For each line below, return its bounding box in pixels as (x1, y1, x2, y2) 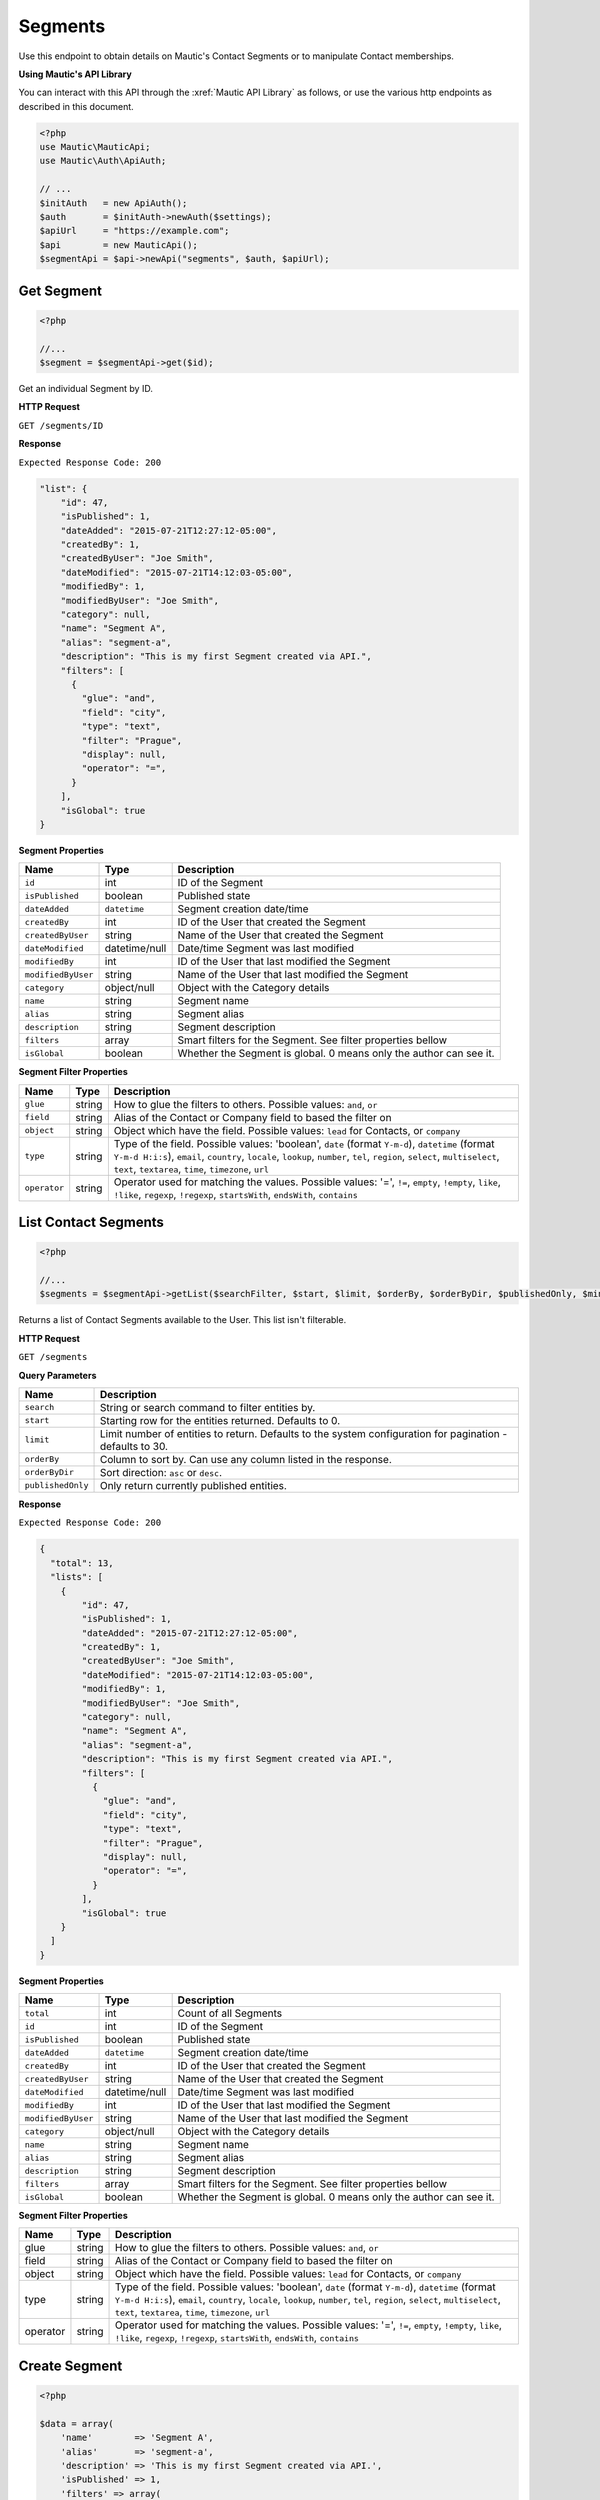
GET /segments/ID (18, 420, 104, 431)
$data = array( (39, 2418, 114, 2429)
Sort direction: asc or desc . (99, 1465, 223, 1479)
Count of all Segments (177, 2006, 283, 2020)
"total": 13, (50, 1557, 114, 1569)
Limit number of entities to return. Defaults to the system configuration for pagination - (99, 1426, 508, 1440)
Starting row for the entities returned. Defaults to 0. (99, 1413, 341, 1427)
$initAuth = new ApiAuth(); (39, 197, 188, 209)
